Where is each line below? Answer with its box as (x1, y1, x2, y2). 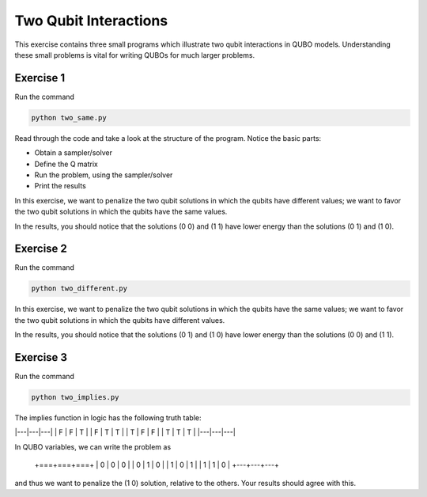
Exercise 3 (14, 351, 67, 364)
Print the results (34, 181, 86, 191)
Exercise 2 (14, 242, 67, 256)
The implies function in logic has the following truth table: (14, 413, 202, 423)
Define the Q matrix (34, 159, 98, 169)
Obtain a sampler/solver (34, 148, 112, 157)
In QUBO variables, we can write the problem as (14, 442, 172, 451)
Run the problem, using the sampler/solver (34, 170, 173, 180)
